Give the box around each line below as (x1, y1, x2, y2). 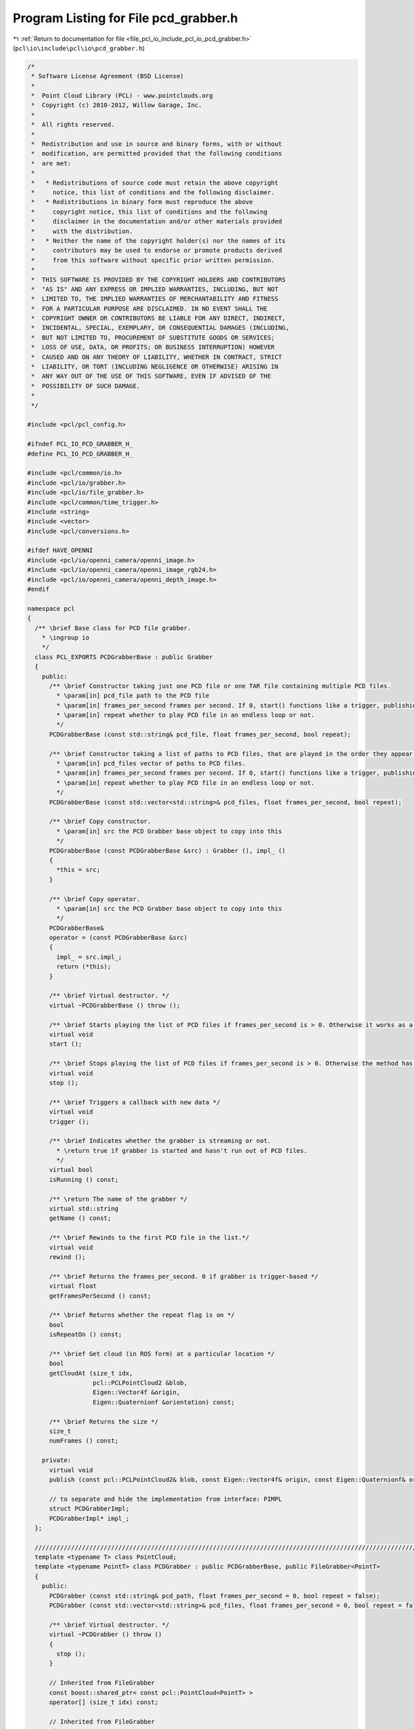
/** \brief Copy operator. (49, 895, 141, 903)
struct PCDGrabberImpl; (49, 1505, 130, 1513)
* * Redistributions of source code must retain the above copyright (31, 178, 279, 187)
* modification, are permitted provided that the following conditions (31, 149, 282, 158)
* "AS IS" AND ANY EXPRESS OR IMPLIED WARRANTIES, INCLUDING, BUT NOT (31, 285, 279, 293)
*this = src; (56, 866, 101, 874)
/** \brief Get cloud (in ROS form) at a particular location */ (49, 1349, 275, 1358)
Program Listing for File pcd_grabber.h (12, 10, 238, 26)
